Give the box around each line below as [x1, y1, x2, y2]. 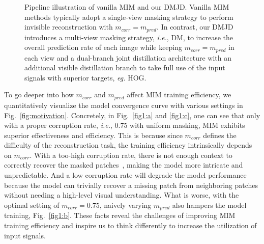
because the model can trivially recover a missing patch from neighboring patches [4, 179, 258, 190]
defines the [203, 129, 237, 140]
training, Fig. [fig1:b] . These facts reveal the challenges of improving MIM [4, 210, 236, 221]
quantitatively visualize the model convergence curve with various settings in [4, 99, 243, 110]
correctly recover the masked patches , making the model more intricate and [4, 159, 243, 170]
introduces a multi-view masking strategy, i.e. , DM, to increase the [24, 32, 233, 42]
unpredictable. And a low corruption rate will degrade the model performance [4, 170, 247, 180]
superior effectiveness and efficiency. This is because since [4, 129, 183, 140]
